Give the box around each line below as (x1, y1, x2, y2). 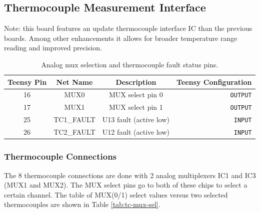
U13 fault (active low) (102, 114, 169, 125)
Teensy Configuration (176, 76, 252, 87)
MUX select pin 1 (109, 102, 163, 112)
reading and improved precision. (4, 42, 102, 53)
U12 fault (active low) (102, 127, 169, 137)
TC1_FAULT (53, 114, 95, 125)
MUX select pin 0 (109, 89, 163, 100)
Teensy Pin (7, 76, 47, 87)
